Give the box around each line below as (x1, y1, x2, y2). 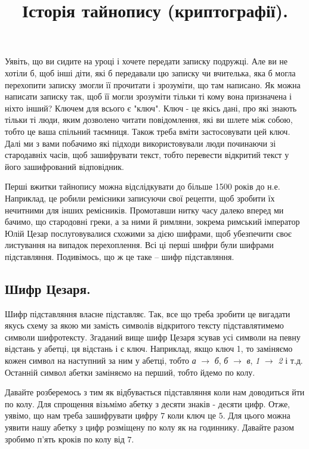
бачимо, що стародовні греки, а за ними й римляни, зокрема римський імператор (5, 215, 300, 228)
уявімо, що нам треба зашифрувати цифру (5, 409, 158, 422)
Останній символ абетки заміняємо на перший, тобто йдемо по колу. (5, 366, 255, 378)
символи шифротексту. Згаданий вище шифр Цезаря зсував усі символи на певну (5, 330, 301, 343)
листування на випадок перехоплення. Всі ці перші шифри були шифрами (5, 239, 274, 251)
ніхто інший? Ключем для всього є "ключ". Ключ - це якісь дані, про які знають (5, 101, 297, 114)
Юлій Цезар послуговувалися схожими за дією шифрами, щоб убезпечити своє (5, 227, 292, 239)
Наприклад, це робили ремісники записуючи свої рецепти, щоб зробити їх (5, 191, 275, 204)
